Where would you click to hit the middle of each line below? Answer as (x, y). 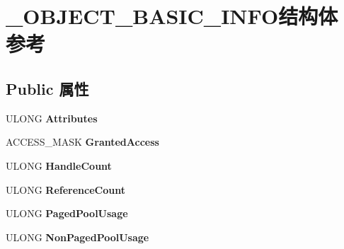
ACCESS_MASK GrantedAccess (82, 142)
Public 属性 (47, 88)
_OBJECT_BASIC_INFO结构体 (172, 16)
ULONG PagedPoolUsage (67, 213)
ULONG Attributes (52, 118)
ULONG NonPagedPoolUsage (78, 237)
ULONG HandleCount (59, 165)
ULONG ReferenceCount (65, 189)
